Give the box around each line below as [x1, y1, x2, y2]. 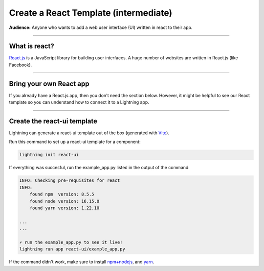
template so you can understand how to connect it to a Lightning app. [9, 99, 149, 105]
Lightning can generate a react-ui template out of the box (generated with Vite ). [9, 130, 170, 136]
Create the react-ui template [9, 117, 98, 125]
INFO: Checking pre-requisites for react [19, 178, 120, 183]
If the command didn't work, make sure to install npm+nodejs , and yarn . [9, 259, 154, 265]
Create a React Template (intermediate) [9, 7, 173, 18]
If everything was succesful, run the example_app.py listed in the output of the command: [9, 165, 190, 171]
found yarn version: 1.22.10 [29, 205, 100, 211]
